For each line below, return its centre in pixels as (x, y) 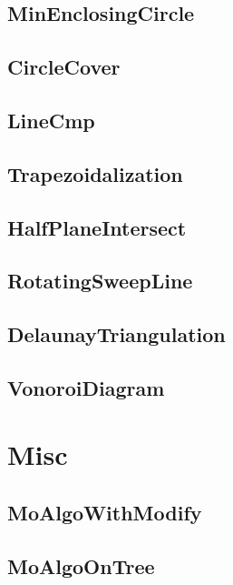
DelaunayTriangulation (116, 334)
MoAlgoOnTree (81, 565)
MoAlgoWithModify (105, 513)
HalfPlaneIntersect (97, 227)
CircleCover (64, 67)
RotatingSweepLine (100, 281)
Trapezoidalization (95, 173)
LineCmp (51, 120)
